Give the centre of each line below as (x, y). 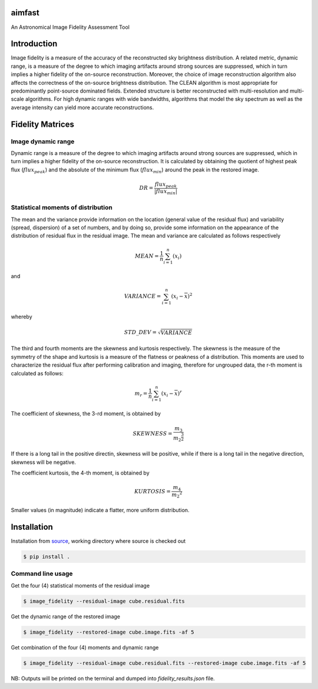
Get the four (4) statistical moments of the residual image (80, 585)
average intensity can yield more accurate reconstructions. (82, 107)
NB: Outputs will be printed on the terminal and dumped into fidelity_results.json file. (113, 678)
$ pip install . (47, 557)
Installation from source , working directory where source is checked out (98, 541)
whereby (21, 317)
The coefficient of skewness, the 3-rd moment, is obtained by (86, 414)
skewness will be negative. (44, 462)
